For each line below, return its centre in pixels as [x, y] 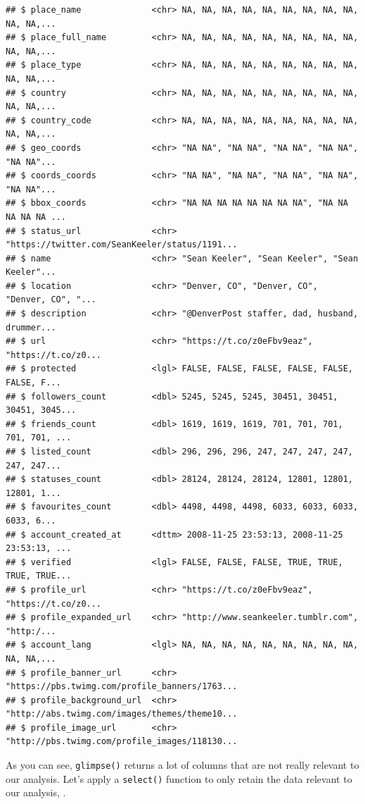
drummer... [31, 327]
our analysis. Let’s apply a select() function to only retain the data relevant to [179, 778]
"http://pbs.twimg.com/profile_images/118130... [122, 742]
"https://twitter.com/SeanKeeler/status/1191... [122, 245]
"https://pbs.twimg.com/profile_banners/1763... [122, 687]
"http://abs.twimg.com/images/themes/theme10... [122, 714]
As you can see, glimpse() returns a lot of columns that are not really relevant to [182, 765]
